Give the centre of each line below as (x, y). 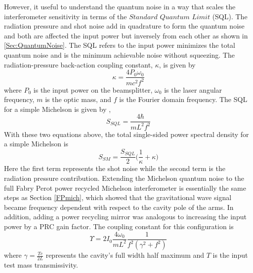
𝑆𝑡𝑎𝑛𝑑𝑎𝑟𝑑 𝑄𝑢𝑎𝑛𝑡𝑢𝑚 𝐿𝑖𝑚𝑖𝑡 (169, 17)
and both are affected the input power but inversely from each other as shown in (126, 35)
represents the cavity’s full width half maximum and (125, 255)
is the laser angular (193, 89)
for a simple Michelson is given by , (58, 109)
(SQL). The (230, 16)
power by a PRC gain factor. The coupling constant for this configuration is (119, 226)
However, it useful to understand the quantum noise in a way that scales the (120, 6)
